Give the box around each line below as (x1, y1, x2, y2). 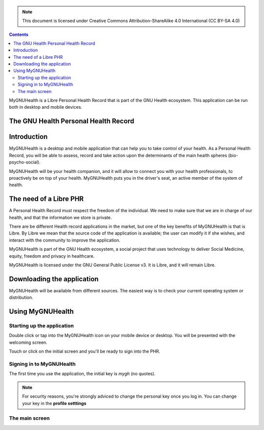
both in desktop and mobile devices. (9, 104, 83, 110)
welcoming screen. (9, 339, 47, 345)
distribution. (9, 294, 34, 301)
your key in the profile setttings (22, 400, 87, 406)
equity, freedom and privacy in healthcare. (9, 253, 95, 259)
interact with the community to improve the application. (9, 237, 121, 243)
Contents (9, 31, 29, 37)
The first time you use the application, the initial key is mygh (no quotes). (9, 371, 156, 377)
